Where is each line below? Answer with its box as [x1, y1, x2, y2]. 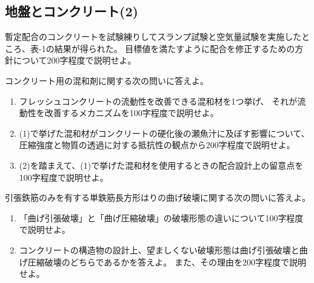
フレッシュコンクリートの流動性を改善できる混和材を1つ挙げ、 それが [19, 94, 298, 107]
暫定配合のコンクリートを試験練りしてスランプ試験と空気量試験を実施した [5, 30, 302, 43]
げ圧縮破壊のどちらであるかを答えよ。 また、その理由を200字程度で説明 [19, 255, 306, 268]
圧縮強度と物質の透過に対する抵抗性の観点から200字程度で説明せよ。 [19, 138, 295, 151]
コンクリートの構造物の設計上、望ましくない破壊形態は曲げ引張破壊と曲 [19, 243, 308, 256]
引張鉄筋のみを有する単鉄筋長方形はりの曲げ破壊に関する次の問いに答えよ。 [5, 191, 310, 204]
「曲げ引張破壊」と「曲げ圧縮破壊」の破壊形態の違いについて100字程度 [19, 211, 304, 224]
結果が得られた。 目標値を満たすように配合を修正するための [54, 42, 295, 54]
